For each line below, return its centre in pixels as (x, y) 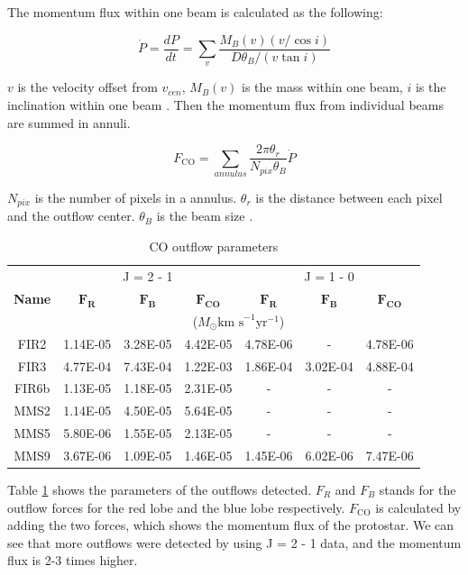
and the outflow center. (71, 216)
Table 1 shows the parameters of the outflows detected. (160, 489)
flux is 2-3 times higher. (73, 560)
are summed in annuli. (69, 122)
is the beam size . (205, 216)
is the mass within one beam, (322, 87)
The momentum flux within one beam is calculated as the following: (195, 12)
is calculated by (418, 507)
